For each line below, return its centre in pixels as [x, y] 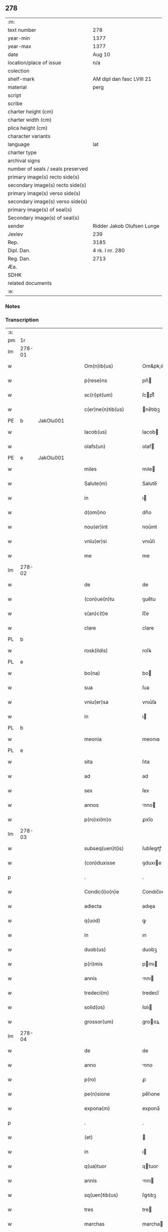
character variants [29, 136]
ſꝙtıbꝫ [149, 1195]
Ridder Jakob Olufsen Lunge [126, 226]
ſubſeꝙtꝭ [152, 849]
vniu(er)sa [96, 702]
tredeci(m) [96, 993]
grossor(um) [99, 1022]
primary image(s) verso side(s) [44, 193]
